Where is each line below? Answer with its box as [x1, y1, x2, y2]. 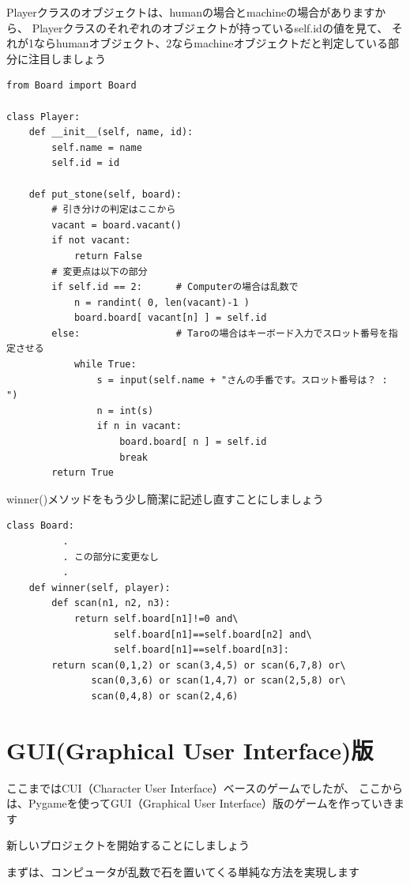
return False [73, 250, 142, 262]
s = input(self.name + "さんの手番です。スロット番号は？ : [96, 374, 388, 386]
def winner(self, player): [28, 582, 171, 593]
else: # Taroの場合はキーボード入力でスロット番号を [51, 327, 389, 339]
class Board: [6, 520, 74, 532]
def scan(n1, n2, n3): [51, 597, 171, 609]
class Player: [6, 111, 81, 122]
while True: [73, 359, 137, 371]
